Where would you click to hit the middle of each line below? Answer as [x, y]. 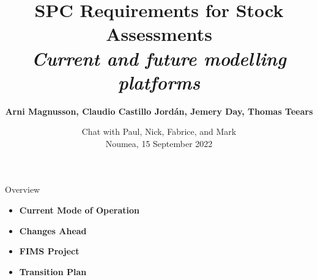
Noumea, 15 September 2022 [159, 143]
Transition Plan [53, 271]
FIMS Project [49, 251]
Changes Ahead [53, 230]
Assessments [159, 34]
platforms [159, 82]
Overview [23, 189]
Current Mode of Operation [79, 210]
